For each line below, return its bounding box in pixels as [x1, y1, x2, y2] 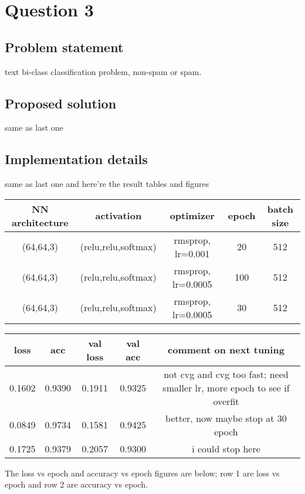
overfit [213, 394, 239, 408]
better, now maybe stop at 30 [165, 411, 287, 425]
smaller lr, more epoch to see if [162, 380, 290, 394]
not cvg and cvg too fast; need [164, 367, 289, 381]
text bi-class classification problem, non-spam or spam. [5, 65, 202, 77]
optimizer [170, 209, 215, 223]
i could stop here [192, 441, 260, 455]
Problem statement [5, 38, 124, 56]
